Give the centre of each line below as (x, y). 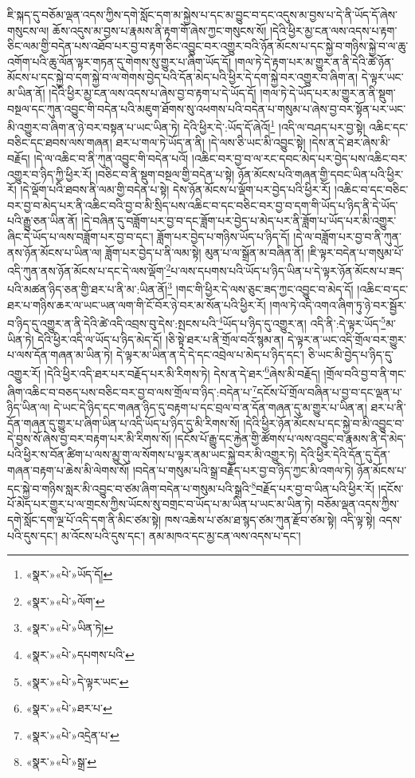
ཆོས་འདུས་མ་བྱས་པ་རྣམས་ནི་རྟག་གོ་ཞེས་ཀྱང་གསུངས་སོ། (160, 30)
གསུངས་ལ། (28, 30)
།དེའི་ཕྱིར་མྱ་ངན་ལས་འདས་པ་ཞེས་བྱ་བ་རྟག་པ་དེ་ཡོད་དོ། (153, 92)
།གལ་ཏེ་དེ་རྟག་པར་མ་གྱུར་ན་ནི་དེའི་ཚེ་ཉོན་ (314, 61)
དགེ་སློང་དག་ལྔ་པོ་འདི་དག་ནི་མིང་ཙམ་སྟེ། (84, 519)
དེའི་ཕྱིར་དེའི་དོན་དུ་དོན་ (345, 454)
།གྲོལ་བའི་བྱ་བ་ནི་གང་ (365, 373)
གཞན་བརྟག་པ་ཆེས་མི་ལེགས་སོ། (68, 470)
